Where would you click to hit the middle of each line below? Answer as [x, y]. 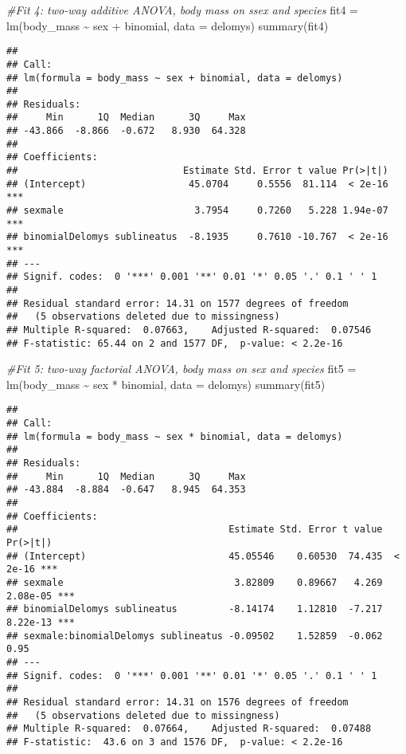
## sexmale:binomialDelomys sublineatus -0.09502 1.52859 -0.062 [195, 636]
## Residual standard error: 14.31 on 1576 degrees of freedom [178, 702]
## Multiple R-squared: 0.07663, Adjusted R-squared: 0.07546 [189, 330]
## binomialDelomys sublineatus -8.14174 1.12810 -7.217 [195, 609]
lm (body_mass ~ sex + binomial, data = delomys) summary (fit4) [168, 25]
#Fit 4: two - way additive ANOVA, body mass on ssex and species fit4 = [182, 10]
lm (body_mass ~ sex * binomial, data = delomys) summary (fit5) [166, 384]
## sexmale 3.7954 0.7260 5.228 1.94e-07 [197, 211]
